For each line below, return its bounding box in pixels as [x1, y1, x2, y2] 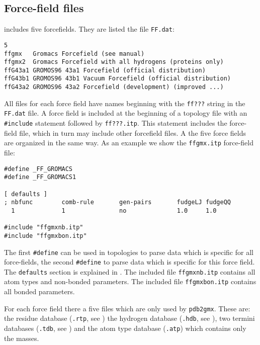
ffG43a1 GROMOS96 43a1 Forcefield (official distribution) [4, 66, 206, 74]
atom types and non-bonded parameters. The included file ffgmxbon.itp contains [4, 276, 256, 287]
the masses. [4, 332, 39, 343]
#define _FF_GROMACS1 [4, 174, 76, 181]
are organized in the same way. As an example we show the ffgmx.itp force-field [4, 137, 254, 148]
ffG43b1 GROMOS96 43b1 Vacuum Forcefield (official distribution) [4, 75, 231, 82]
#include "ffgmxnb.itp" [4, 224, 83, 231]
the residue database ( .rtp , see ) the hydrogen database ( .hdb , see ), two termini [4, 313, 255, 323]
